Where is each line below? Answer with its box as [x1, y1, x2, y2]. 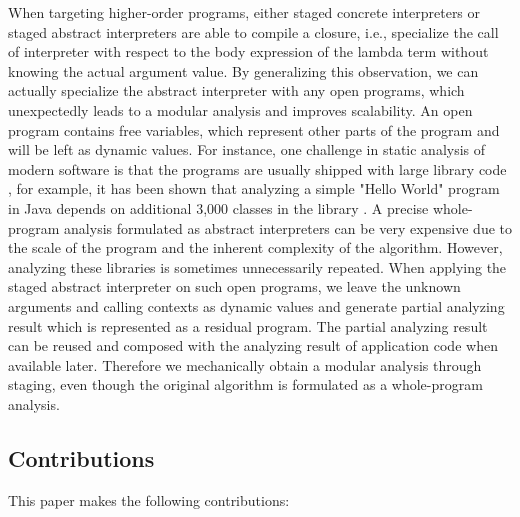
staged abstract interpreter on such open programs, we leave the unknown [8, 276, 461, 297]
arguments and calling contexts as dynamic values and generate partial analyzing [8, 295, 505, 316]
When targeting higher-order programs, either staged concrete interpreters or [8, 2, 481, 22]
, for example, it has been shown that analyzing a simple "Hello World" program [8, 178, 500, 199]
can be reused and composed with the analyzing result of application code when [8, 335, 498, 356]
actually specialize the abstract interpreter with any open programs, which [8, 80, 465, 101]
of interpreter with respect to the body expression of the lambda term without [8, 41, 489, 62]
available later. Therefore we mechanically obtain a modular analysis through [8, 354, 482, 375]
